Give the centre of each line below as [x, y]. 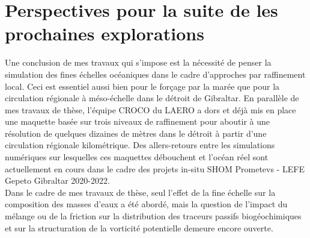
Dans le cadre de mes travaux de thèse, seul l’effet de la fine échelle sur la [140, 192]
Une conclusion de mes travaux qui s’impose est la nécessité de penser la [138, 62]
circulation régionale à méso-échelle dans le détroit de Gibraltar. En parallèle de [152, 98]
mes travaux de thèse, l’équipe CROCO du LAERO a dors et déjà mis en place [150, 109]
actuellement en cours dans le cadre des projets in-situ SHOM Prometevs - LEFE [155, 168]
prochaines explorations [105, 33]
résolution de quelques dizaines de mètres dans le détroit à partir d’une [136, 133]
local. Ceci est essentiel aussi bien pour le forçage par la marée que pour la [142, 86]
